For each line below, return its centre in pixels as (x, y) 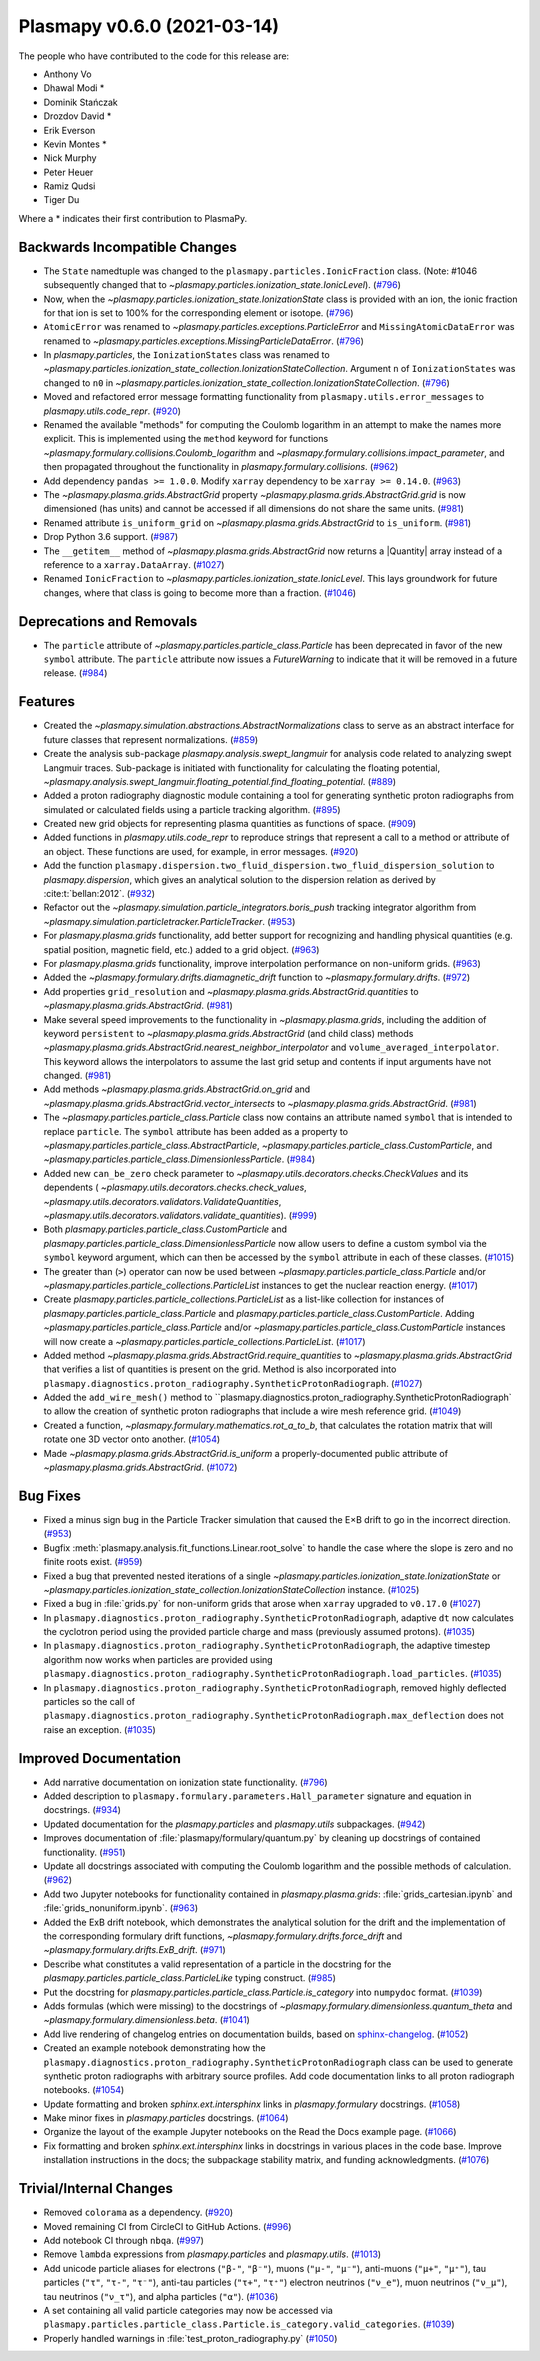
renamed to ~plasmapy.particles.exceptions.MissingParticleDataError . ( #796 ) (204, 341)
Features (46, 701)
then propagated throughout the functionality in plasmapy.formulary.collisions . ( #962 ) (221, 467)
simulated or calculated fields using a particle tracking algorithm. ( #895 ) (192, 809)
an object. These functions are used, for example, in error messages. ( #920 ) (201, 851)
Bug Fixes (50, 1495)
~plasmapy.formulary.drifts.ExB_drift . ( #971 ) (135, 1950)
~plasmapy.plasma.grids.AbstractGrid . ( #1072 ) (140, 1467)
